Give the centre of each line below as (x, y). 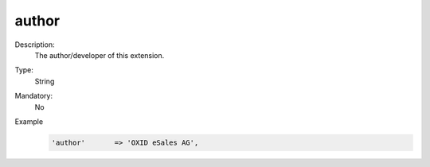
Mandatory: (34, 96)
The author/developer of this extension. (100, 55)
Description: (35, 45)
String (45, 81)
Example (29, 121)
